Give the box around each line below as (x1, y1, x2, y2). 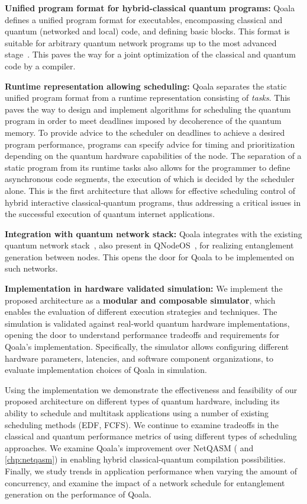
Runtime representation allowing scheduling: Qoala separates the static (5, 79, 287, 92)
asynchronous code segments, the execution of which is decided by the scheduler (5, 173, 295, 185)
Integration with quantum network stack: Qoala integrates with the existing (5, 227, 302, 240)
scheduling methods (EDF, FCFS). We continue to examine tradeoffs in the (5, 418, 279, 430)
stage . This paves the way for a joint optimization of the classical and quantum (5, 48, 296, 60)
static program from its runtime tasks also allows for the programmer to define (5, 161, 290, 173)
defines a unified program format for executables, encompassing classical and (5, 13, 283, 25)
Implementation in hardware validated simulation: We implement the (5, 282, 283, 295)
